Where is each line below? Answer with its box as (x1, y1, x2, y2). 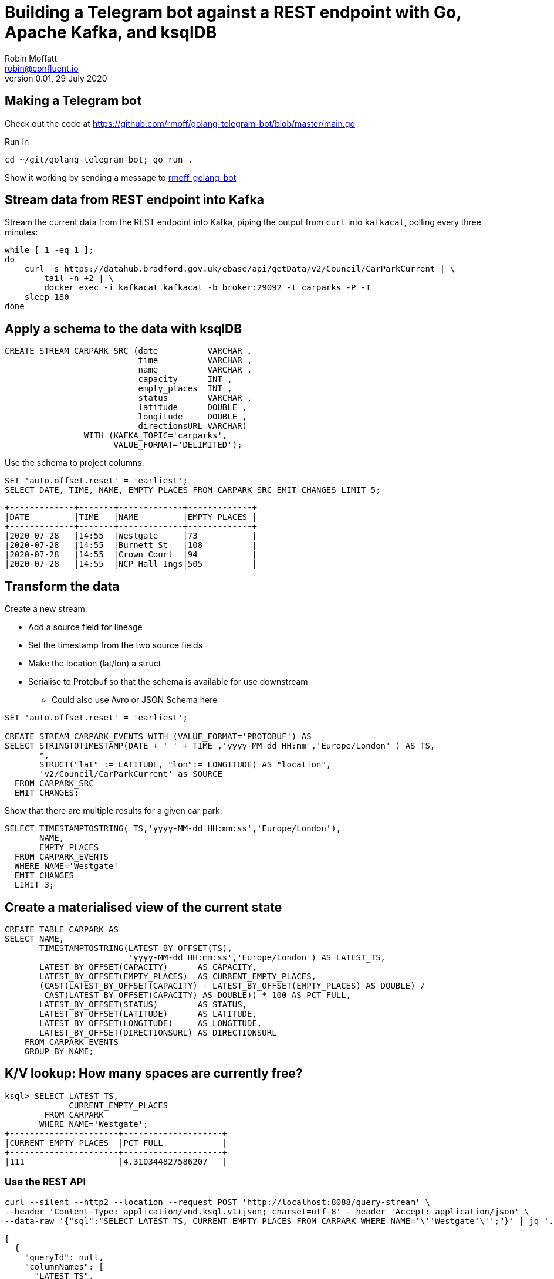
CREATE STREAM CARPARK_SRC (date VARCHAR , (5, 346, 252, 356)
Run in (5, 136, 29, 147)
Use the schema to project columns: (5, 458, 144, 468)
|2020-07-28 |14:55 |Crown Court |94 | (5, 550, 257, 560)
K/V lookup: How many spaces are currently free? (5, 1066, 303, 1081)
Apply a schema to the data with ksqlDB (5, 321, 242, 336)
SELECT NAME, (5, 933, 65, 943)
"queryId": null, (24, 1252, 104, 1262)
